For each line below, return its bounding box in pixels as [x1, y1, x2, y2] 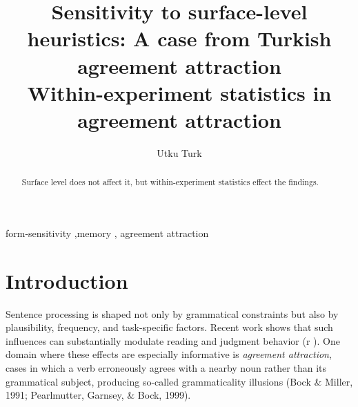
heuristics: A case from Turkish [27, 24, 332, 53]
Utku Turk [157, 145, 202, 160]
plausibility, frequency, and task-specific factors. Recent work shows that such [6, 320, 333, 334]
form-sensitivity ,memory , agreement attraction [6, 225, 209, 240]
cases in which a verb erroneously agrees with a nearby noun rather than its [6, 361, 326, 375]
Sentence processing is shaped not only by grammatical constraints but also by [6, 306, 339, 321]
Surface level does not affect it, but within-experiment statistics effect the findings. [21, 176, 319, 188]
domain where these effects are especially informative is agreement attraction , [6, 347, 332, 361]
